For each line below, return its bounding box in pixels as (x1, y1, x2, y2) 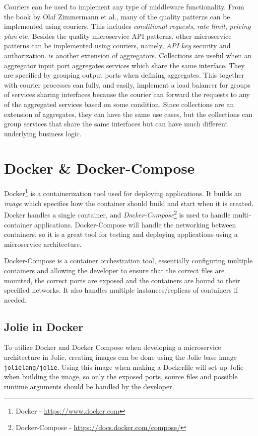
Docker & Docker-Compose (4, 157, 195, 178)
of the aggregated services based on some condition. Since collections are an (4, 99, 234, 109)
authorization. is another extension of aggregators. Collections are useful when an (4, 50, 252, 60)
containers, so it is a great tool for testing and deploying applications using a (4, 229, 238, 239)
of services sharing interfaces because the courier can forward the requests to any (4, 89, 250, 100)
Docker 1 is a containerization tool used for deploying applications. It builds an (4, 187, 242, 199)
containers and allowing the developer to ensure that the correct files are (4, 265, 225, 275)
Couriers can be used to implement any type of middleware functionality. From (4, 1, 244, 11)
